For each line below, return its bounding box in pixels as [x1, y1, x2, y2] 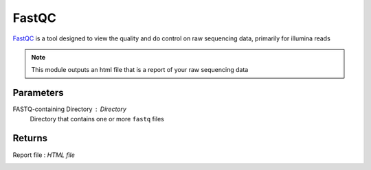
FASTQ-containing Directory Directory [12, 105, 127, 113]
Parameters [12, 87, 64, 99]
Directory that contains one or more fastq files [30, 114, 164, 123]
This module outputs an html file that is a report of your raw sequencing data [31, 66, 249, 74]
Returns [12, 132, 48, 144]
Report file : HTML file [12, 151, 76, 159]
